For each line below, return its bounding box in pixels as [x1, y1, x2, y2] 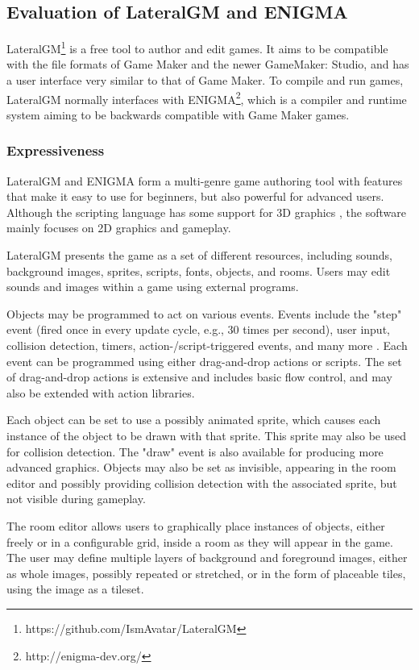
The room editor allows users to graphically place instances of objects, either [6, 517, 385, 534]
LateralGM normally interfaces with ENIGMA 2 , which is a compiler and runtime [6, 88, 407, 107]
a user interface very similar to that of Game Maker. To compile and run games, [6, 72, 404, 89]
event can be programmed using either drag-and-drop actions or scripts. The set [6, 352, 402, 369]
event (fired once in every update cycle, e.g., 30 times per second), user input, [6, 321, 390, 338]
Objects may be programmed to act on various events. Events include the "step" [6, 305, 402, 322]
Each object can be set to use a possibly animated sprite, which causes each [6, 411, 381, 428]
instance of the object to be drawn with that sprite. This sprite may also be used [6, 427, 407, 444]
